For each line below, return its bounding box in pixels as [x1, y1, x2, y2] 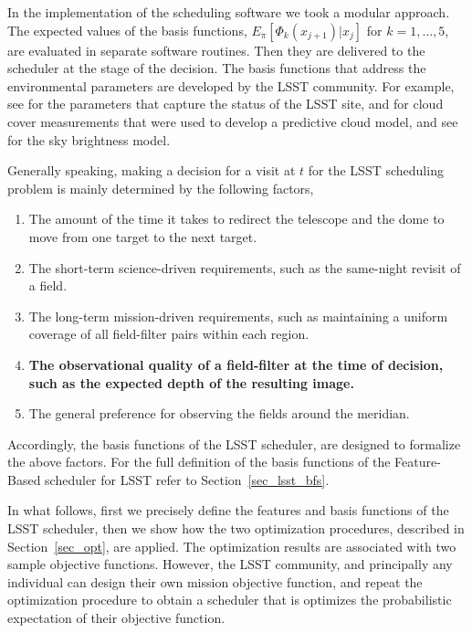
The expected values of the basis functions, [7, 20, 247, 39]
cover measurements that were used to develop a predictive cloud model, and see [7, 111, 458, 131]
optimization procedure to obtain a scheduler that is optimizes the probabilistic [7, 590, 452, 609]
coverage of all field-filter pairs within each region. [28, 324, 309, 343]
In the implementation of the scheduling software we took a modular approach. [7, 3, 450, 21]
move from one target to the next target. [28, 227, 257, 246]
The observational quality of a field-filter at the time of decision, [28, 354, 444, 374]
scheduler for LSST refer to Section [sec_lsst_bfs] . [45, 469, 330, 489]
